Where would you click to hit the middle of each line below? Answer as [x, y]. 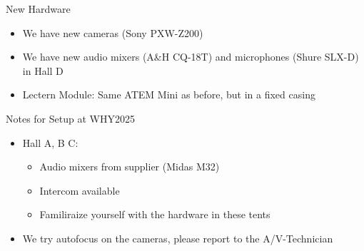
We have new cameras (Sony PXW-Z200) [113, 32]
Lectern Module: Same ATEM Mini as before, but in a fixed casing [169, 94]
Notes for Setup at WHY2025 [70, 118]
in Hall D [43, 70]
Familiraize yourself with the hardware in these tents [155, 214]
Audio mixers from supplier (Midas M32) [130, 167]
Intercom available [80, 190]
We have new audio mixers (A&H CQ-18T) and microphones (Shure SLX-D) [191, 57]
